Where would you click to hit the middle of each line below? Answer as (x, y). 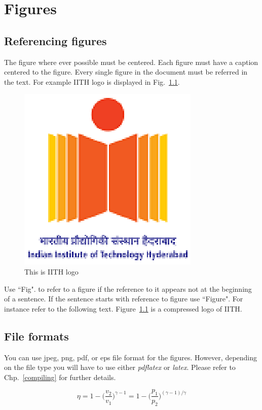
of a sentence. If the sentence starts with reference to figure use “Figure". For (124, 299)
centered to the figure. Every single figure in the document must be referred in (126, 72)
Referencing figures (55, 40)
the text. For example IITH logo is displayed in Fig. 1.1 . (92, 81)
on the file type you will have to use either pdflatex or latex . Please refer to (120, 367)
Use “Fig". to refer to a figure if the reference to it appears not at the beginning (128, 288)
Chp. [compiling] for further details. (60, 377)
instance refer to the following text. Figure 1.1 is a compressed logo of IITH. (123, 308)
